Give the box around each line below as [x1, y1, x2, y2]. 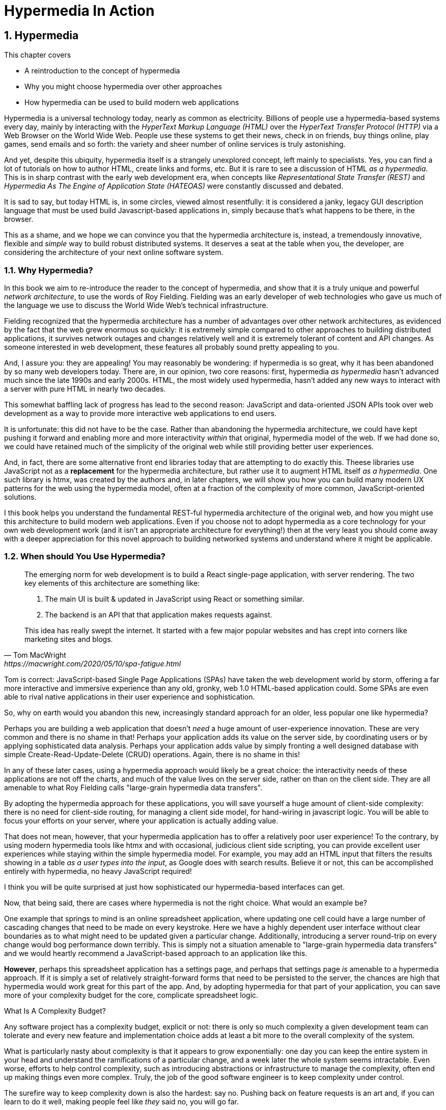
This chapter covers [4, 50, 71, 60]
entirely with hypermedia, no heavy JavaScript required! [4, 866, 192, 875]
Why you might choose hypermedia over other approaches [24, 82, 222, 91]
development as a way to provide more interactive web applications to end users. [4, 408, 276, 418]
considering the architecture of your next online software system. [4, 248, 224, 257]
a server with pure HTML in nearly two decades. [4, 384, 166, 393]
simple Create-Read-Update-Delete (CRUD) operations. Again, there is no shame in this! [4, 750, 300, 759]
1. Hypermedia [4, 29, 79, 42]
